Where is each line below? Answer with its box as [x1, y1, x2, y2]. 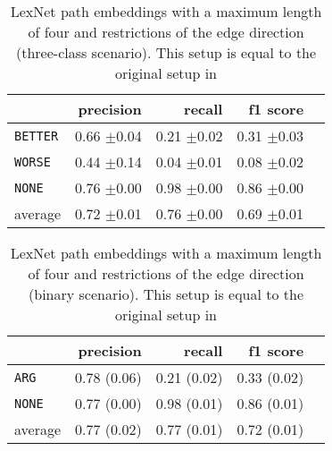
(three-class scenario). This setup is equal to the [15, 42, 317, 63]
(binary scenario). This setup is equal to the [29, 284, 304, 304]
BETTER [14, 128, 59, 143]
